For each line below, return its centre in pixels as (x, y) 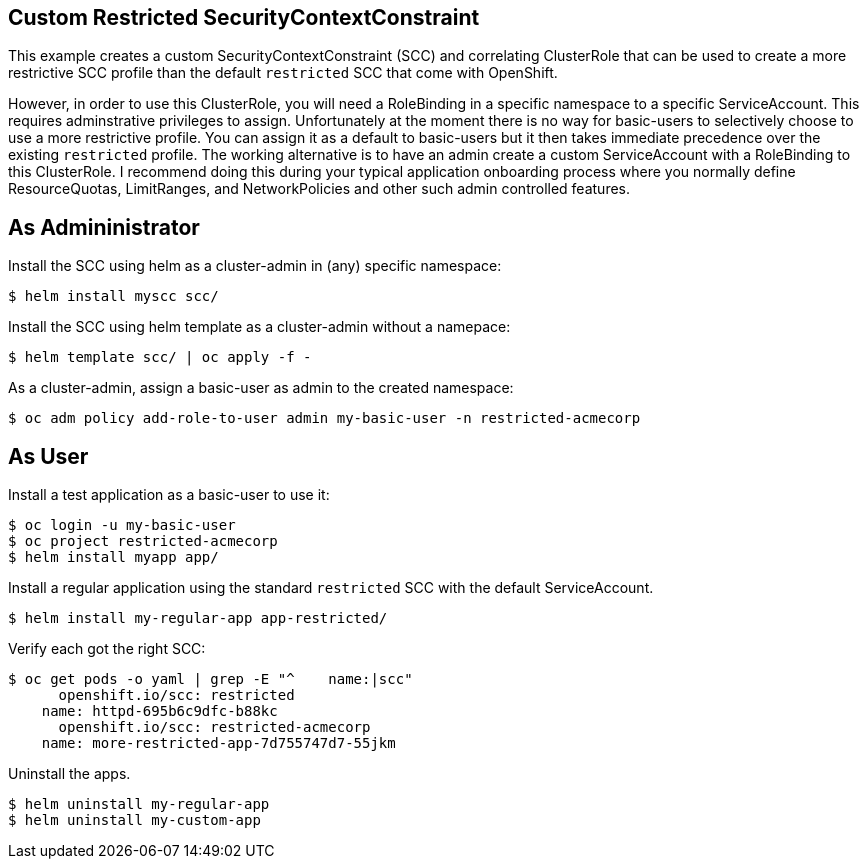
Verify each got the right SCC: (107, 649)
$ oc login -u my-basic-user (122, 525)
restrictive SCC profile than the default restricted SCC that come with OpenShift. (283, 73)
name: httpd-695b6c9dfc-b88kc (159, 711)
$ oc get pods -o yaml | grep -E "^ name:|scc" (210, 679)
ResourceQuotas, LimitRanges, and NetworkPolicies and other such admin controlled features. (319, 189)
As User (48, 456)
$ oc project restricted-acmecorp (143, 541)
